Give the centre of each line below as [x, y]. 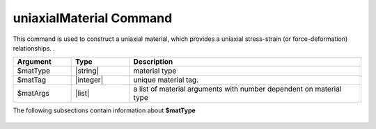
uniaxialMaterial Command [93, 18]
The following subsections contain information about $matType [104, 110]
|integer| [89, 80]
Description [153, 62]
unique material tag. [166, 80]
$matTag [32, 80]
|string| [87, 71]
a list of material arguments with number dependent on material [237, 89]
